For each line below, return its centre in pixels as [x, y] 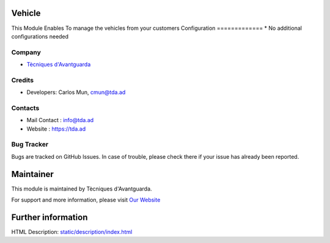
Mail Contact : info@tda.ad [60, 120]
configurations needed [40, 36]
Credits [22, 80]
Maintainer [33, 174]
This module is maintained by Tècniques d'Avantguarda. [82, 189]
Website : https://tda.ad [56, 129]
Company [26, 52]
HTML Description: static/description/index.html [72, 232]
